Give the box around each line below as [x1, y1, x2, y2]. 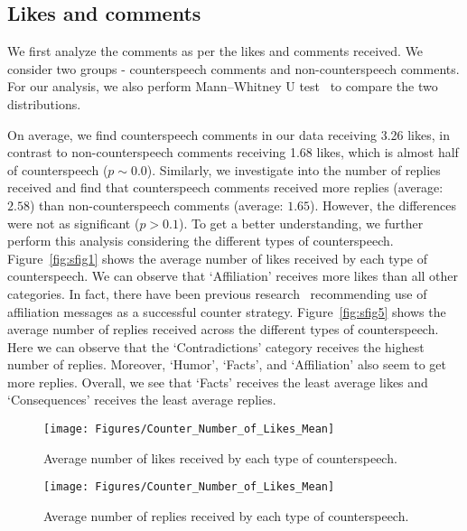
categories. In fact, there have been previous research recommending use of [7, 284, 427, 303]
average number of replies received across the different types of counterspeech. [7, 320, 439, 339]
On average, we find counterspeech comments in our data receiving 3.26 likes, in [7, 125, 450, 144]
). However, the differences [310, 195, 456, 214]
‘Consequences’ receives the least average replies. [7, 390, 276, 409]
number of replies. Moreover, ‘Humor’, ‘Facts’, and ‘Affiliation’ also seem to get [7, 355, 447, 374]
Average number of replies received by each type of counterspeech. [43, 506, 409, 525]
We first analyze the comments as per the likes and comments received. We [7, 42, 424, 61]
